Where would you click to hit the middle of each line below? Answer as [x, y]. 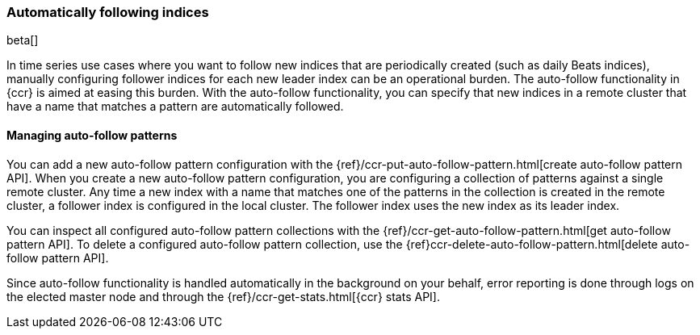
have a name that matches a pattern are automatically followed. [175, 107]
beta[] [23, 40]
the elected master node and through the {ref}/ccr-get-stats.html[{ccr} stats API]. [223, 296]
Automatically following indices [108, 12]
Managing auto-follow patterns [92, 135]
